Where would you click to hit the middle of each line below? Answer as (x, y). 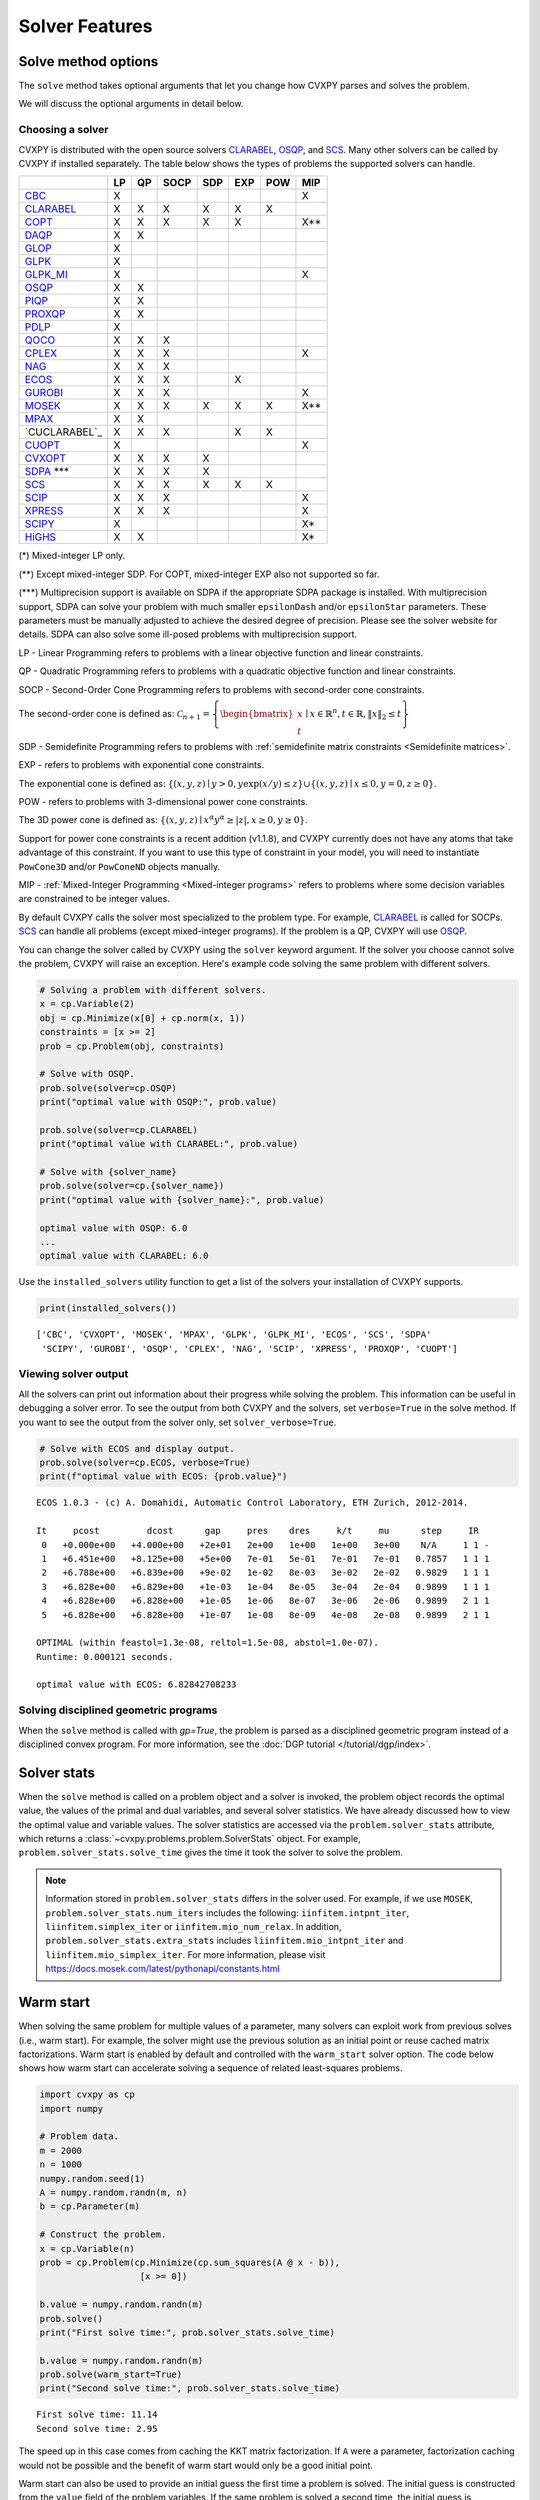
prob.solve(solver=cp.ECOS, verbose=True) (145, 1463)
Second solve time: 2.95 (97, 2428)
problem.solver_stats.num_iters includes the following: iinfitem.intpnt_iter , (227, 1912)
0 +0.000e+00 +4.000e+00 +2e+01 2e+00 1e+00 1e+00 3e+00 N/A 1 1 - (265, 1544)
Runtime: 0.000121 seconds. (105, 1656)
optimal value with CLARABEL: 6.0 (124, 1256)
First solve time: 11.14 (97, 2414)
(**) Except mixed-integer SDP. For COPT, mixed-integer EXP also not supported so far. (199, 574)
